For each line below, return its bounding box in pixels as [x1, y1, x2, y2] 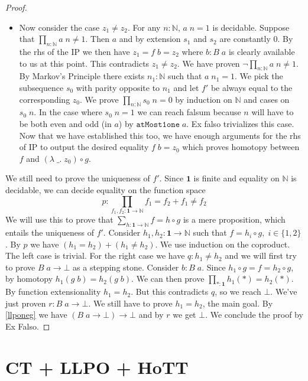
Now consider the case [19, 21, 100, 33]
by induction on [175, 93, 232, 105]
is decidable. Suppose [212, 21, 290, 33]
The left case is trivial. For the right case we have [5, 249, 185, 262]
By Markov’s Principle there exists [19, 70, 145, 82]
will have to [251, 106, 294, 118]
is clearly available [228, 45, 295, 57]
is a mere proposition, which [183, 213, 286, 226]
